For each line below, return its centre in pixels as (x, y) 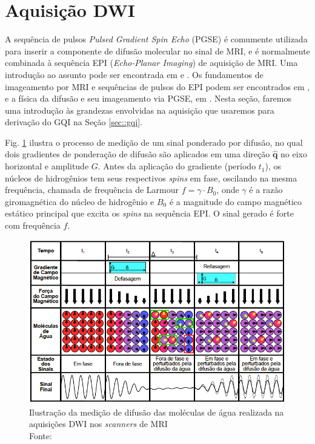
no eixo (294, 154)
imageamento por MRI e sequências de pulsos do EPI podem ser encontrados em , (157, 86)
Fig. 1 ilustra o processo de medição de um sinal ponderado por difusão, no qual (154, 142)
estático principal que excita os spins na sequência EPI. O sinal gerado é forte (149, 213)
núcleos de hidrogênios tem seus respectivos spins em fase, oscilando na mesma (151, 178)
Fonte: (41, 436)
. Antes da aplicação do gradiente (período (177, 166)
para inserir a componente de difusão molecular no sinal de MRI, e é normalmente (157, 51)
